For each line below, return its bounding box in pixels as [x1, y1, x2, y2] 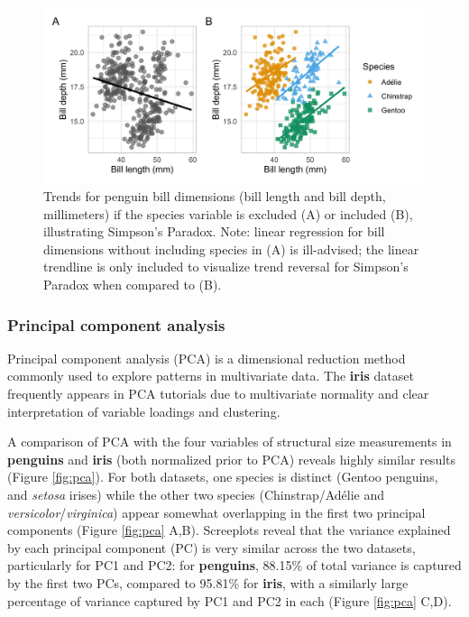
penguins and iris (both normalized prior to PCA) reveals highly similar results [7, 449, 456, 468]
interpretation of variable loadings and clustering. [7, 401, 280, 420]
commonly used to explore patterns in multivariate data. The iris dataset [7, 366, 414, 385]
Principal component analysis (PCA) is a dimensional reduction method [7, 348, 406, 367]
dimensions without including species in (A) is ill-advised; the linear [43, 239, 419, 258]
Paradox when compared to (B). [43, 275, 222, 293]
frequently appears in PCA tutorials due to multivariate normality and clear [7, 384, 429, 402]
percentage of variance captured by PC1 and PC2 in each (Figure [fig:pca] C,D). [7, 591, 452, 610]
